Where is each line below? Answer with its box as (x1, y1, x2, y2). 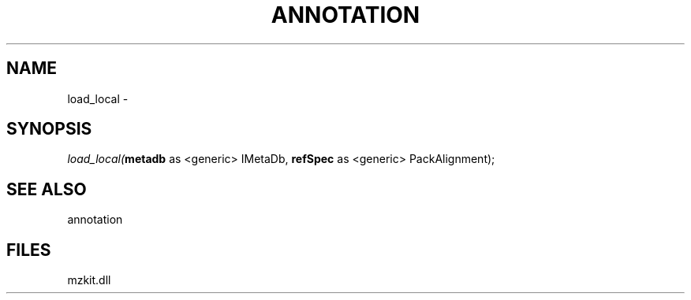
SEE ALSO (6, 179, 87, 199)
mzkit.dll (67, 273, 111, 287)
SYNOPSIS (6, 119, 92, 139)
